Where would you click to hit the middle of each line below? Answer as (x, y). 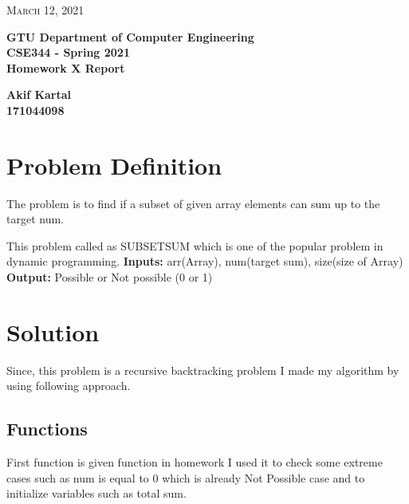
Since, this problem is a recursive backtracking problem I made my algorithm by (203, 370)
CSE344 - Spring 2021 (68, 52)
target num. (35, 219)
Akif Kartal (39, 94)
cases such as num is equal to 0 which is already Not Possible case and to (186, 477)
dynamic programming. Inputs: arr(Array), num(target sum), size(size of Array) (205, 261)
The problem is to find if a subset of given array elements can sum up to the (193, 203)
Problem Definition (114, 165)
